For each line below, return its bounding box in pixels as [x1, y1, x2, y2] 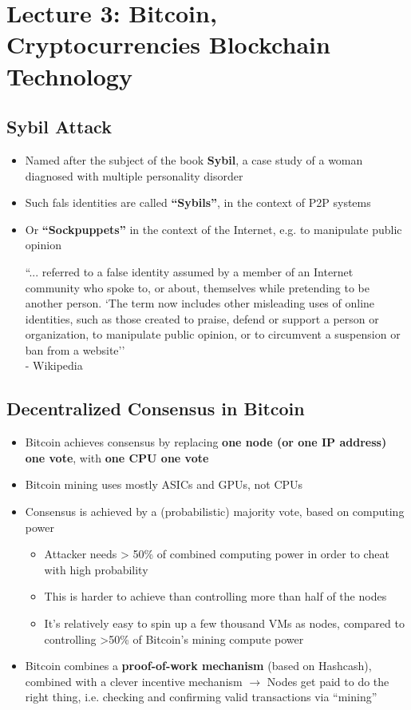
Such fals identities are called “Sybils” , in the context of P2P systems [25, 194, 371, 211]
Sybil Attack [6, 114, 112, 139]
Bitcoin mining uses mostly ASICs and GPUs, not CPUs [25, 476, 303, 493]
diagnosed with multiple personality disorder [25, 167, 243, 184]
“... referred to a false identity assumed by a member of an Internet [25, 263, 354, 280]
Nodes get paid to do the [267, 672, 389, 689]
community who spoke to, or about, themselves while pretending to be [25, 279, 370, 296]
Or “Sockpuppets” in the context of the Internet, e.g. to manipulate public [25, 220, 402, 237]
